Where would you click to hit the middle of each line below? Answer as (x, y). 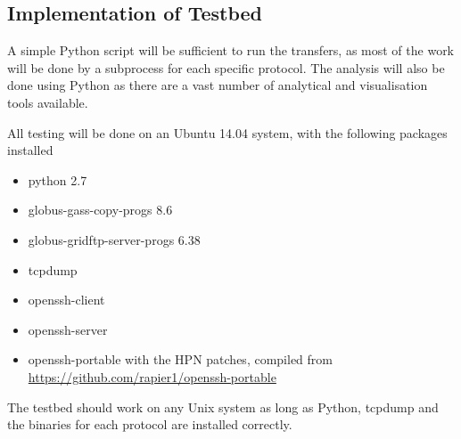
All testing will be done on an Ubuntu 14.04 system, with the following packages (227, 132)
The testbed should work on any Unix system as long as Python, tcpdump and (223, 406)
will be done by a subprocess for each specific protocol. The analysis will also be (226, 67)
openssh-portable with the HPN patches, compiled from (180, 359)
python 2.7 (58, 179)
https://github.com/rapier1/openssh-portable (152, 376)
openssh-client (66, 300)
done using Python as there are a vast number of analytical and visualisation (218, 85)
